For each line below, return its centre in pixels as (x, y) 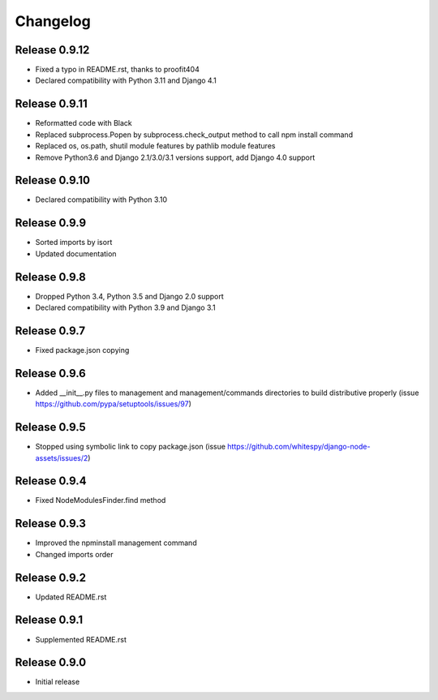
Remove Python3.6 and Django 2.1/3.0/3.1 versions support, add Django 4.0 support (175, 157)
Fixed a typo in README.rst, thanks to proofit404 (118, 70)
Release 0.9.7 (50, 331)
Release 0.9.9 (51, 223)
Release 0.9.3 (51, 524)
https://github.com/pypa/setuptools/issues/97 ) (114, 404)
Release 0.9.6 (51, 373)
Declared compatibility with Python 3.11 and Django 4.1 (126, 80)
